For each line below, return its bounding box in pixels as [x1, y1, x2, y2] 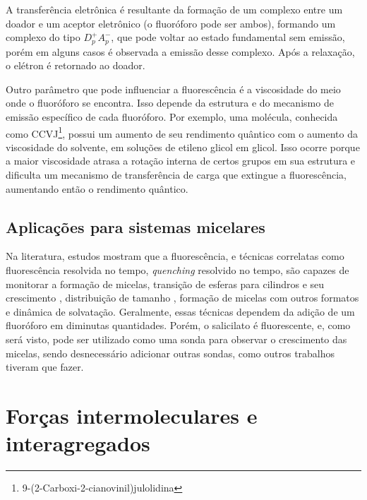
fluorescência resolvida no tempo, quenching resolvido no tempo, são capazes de [6, 263, 349, 278]
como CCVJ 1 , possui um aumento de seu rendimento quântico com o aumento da [6, 124, 358, 141]
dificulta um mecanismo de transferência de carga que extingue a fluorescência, [6, 167, 347, 182]
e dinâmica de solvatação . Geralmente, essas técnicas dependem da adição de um [6, 304, 355, 319]
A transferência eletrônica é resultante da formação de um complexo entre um [6, 2, 343, 16]
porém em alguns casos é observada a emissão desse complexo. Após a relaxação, [6, 44, 355, 59]
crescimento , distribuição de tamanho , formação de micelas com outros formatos [6, 290, 359, 305]
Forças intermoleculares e [6, 400, 258, 429]
